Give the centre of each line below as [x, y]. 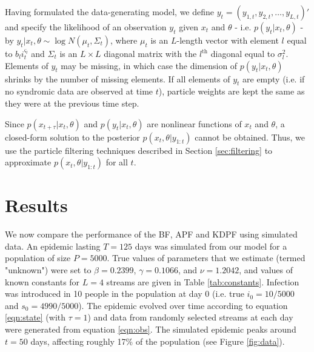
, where [124, 40]
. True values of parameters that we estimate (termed [206, 258]
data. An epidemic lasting [53, 246]
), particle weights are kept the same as [232, 91]
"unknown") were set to [48, 270]
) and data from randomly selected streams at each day [190, 317]
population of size [38, 258]
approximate [28, 162]
